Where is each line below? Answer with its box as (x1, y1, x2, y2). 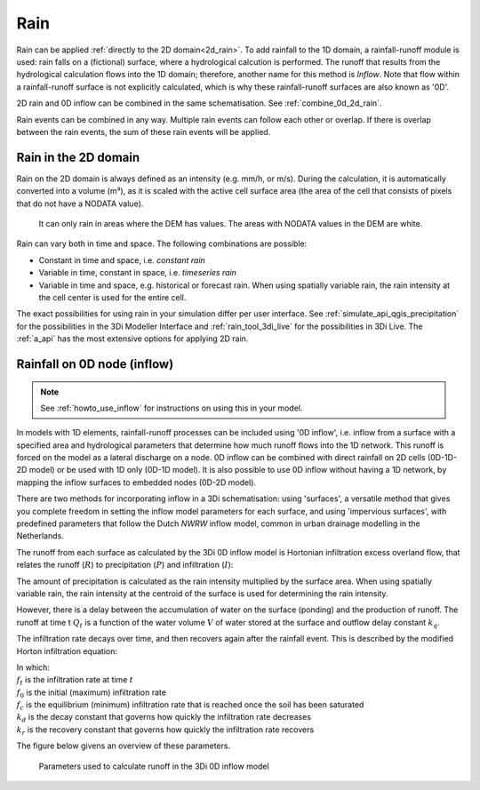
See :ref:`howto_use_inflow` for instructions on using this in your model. (40, 403, 303, 413)
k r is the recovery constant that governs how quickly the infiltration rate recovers (16, 724, 315, 737)
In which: (16, 662, 51, 673)
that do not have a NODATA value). (16, 198, 144, 209)
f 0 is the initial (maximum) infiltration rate (16, 687, 166, 699)
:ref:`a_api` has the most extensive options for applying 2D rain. (16, 333, 249, 344)
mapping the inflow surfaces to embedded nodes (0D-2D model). (16, 476, 257, 488)
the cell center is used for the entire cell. (38, 291, 187, 302)
